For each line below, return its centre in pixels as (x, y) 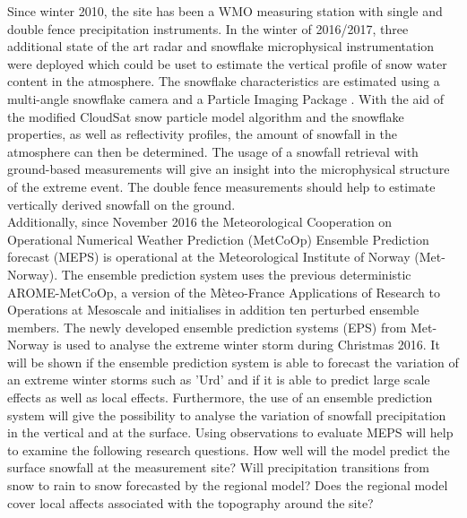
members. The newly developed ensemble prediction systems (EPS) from (207, 327)
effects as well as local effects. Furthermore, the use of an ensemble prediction (220, 397)
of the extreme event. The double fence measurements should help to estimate (221, 186)
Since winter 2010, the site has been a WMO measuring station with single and (225, 11)
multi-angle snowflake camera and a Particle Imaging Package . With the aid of (226, 98)
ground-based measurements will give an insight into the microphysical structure (229, 169)
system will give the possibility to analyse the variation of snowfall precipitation (227, 414)
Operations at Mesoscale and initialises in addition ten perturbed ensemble (213, 310)
